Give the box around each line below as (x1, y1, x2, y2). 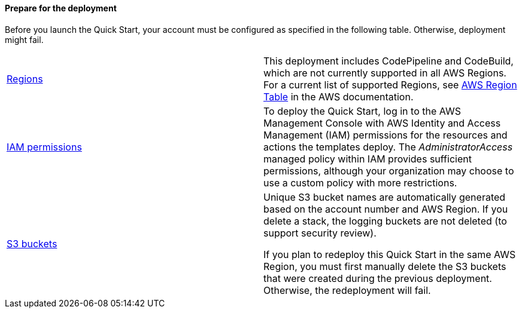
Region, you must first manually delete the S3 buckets (263, 260, 506, 272)
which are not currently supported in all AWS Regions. (263, 66, 506, 79)
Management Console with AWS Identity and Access (263, 116, 501, 129)
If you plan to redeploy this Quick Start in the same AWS (263, 248, 516, 260)
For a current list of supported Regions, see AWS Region (263, 78, 517, 91)
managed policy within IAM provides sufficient (263, 152, 472, 165)
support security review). (263, 226, 377, 239)
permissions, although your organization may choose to (263, 164, 514, 177)
